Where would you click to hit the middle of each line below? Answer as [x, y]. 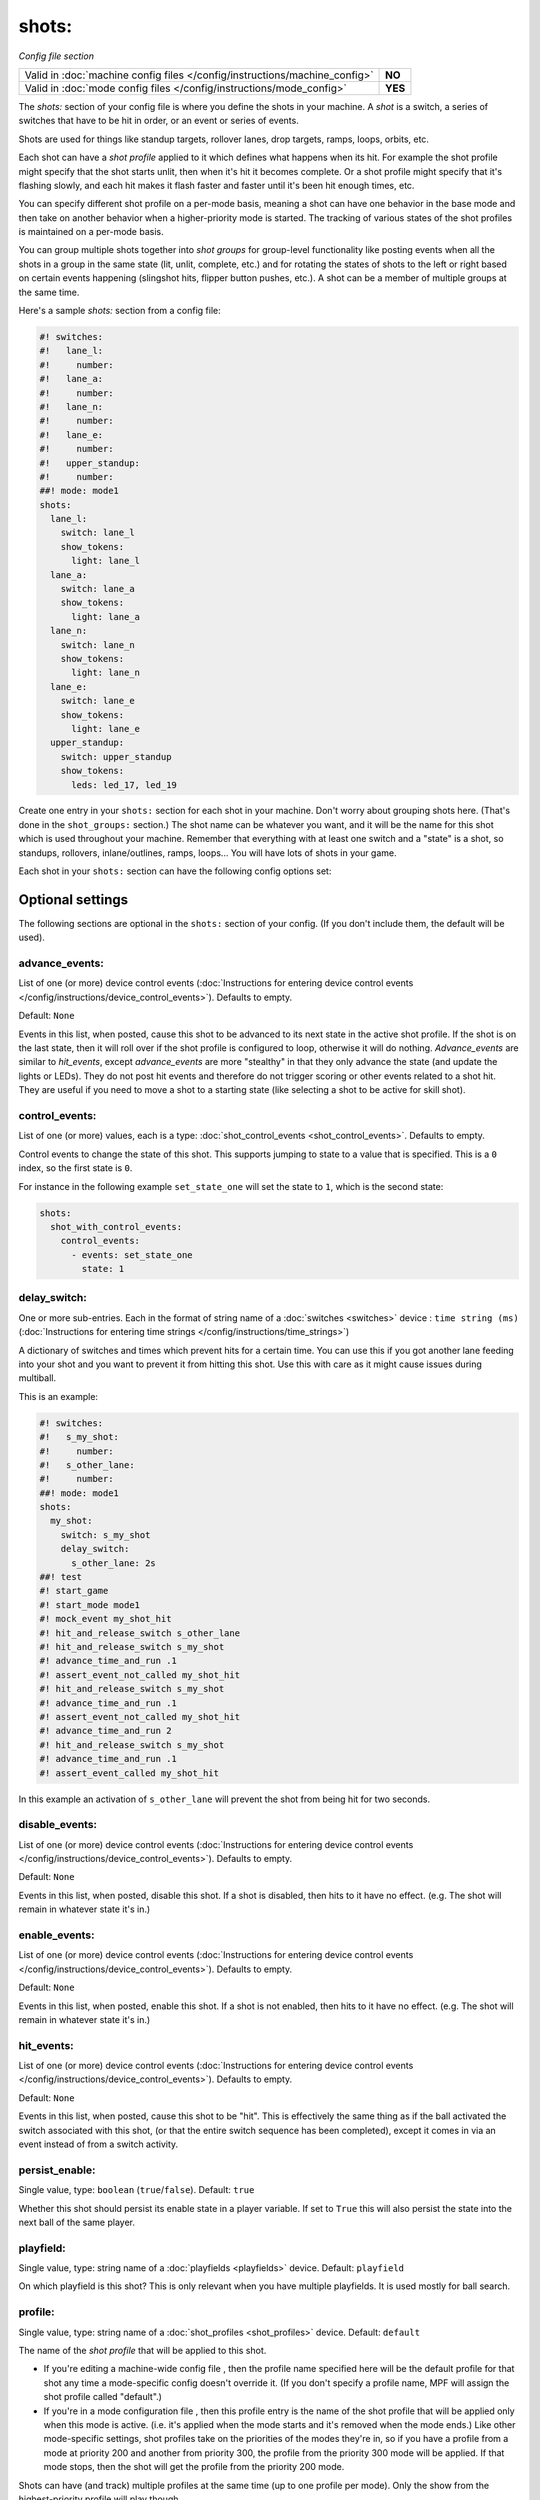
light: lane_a [105, 616]
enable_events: [56, 1935]
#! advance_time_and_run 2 [105, 1731]
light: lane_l [105, 561]
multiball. [37, 1378]
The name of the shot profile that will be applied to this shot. [142, 2350]
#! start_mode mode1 [89, 1604]
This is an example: [58, 1396]
